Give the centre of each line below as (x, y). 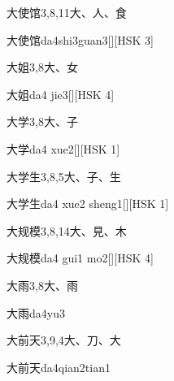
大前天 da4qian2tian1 (59, 367)
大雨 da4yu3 (36, 312)
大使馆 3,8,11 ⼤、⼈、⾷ (67, 12)
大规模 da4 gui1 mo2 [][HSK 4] (80, 258)
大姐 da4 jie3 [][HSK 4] (61, 94)
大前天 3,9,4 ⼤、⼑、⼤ (64, 340)
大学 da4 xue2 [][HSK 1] (63, 148)
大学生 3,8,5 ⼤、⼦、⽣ (64, 176)
